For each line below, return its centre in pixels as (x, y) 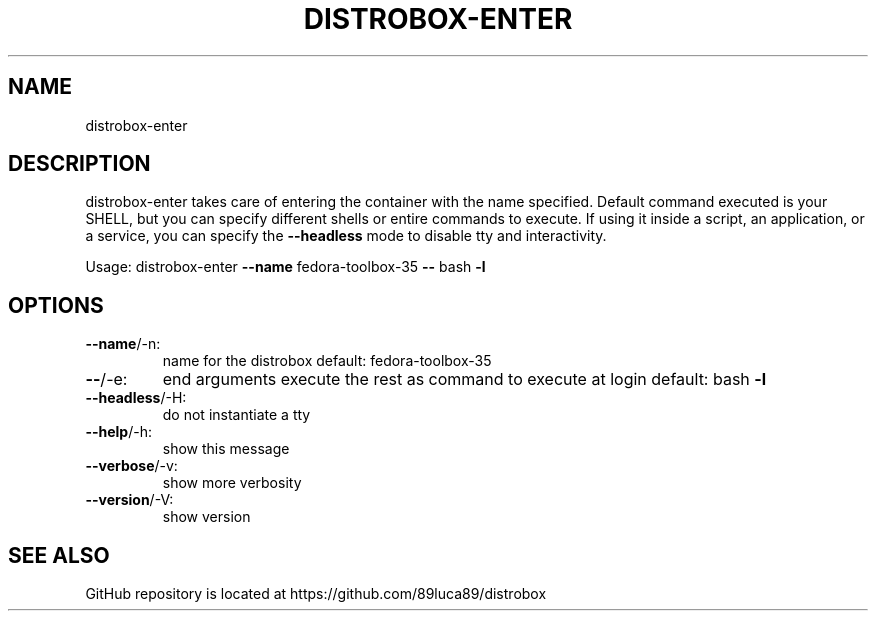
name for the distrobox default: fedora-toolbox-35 (327, 361)
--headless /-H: (136, 398)
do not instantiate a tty (236, 415)
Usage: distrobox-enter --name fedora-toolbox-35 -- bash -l (285, 267)
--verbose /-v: (131, 466)
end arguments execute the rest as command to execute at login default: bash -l (464, 379)
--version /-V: (129, 500)
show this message (226, 449)
